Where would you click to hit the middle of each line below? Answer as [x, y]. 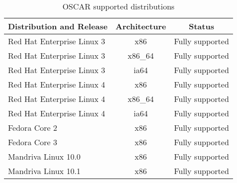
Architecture [141, 26]
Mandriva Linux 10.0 [44, 156]
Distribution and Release [58, 26]
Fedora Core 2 [33, 128]
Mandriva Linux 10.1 [44, 171]
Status [201, 26]
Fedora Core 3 [33, 142]
